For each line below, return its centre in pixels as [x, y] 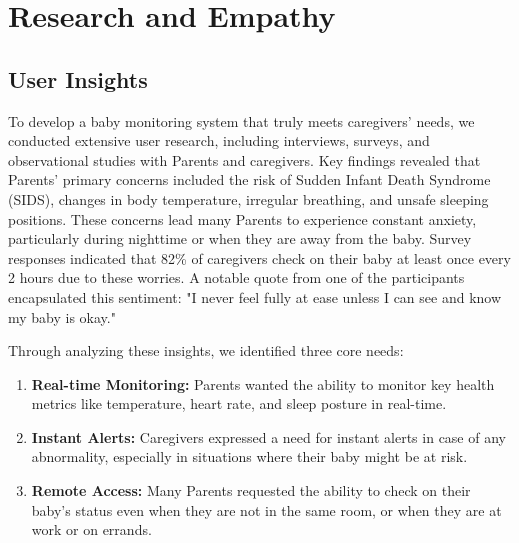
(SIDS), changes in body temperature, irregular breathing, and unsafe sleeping [248, 198]
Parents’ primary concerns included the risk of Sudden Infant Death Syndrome [249, 179]
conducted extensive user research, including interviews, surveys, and [219, 140]
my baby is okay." [62, 316]
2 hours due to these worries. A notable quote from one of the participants [236, 277]
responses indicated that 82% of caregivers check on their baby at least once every [259, 257]
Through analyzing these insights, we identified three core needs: [206, 350]
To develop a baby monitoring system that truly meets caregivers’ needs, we [241, 120]
